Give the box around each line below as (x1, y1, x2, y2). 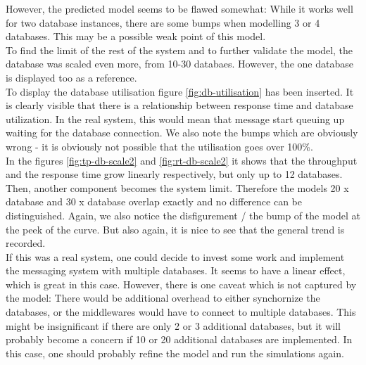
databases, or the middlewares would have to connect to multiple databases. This (6, 305, 356, 319)
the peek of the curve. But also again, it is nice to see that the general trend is (6, 222, 345, 236)
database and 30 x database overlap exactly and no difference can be (6, 194, 302, 209)
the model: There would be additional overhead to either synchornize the (6, 290, 320, 305)
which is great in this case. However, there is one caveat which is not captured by (6, 276, 357, 291)
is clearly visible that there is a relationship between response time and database (6, 98, 353, 113)
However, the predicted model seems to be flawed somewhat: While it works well (6, 1, 353, 15)
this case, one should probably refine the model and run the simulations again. (6, 345, 344, 360)
